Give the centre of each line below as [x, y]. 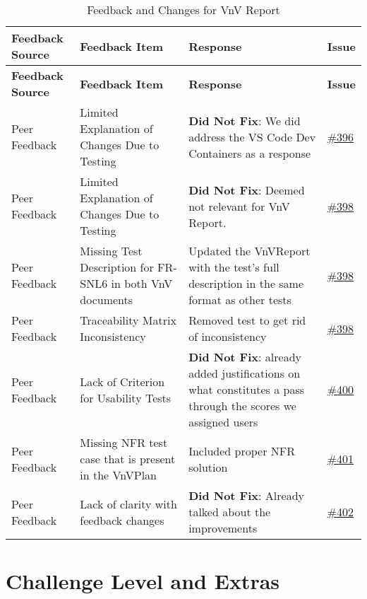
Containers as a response [250, 153]
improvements [223, 528]
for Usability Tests [126, 397]
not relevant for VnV [239, 206]
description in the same [246, 283]
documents [107, 299]
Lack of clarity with [128, 504]
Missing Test [111, 251]
